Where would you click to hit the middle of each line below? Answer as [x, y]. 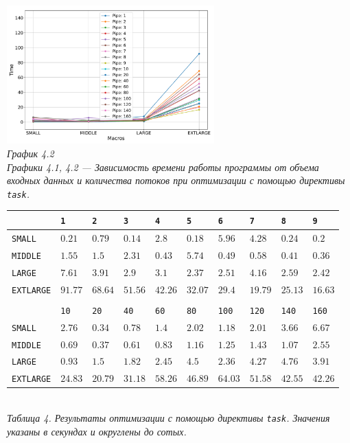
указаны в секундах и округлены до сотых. [97, 431]
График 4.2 [31, 153]
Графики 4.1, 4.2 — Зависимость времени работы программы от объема [163, 167]
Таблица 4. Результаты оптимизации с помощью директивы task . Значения [168, 418]
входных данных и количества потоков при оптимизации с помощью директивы [176, 180]
